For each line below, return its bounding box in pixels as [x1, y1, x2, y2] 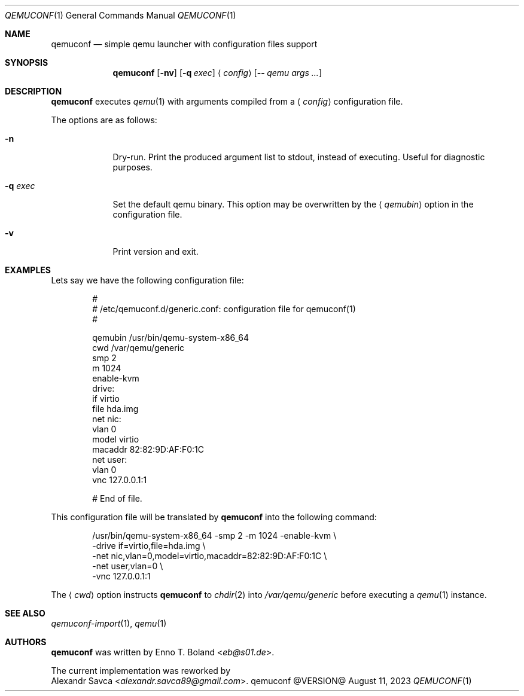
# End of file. [92, 493, 142, 503]
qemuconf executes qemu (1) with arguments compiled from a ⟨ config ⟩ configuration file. [51, 96, 403, 106]
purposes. [112, 162, 153, 172]
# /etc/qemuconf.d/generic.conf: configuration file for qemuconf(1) [92, 304, 356, 314]
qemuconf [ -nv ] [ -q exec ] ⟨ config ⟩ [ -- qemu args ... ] [112, 68, 322, 78]
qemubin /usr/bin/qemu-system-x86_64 [92, 332, 249, 343]
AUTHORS [5, 637, 47, 647]
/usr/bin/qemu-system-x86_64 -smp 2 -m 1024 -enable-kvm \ [92, 530, 337, 541]
